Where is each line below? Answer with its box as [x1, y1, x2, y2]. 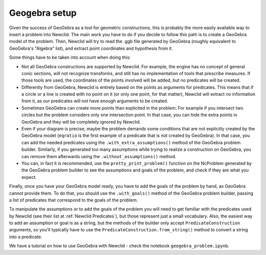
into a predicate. [9, 234, 42, 240]
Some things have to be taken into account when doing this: [9, 54, 131, 60]
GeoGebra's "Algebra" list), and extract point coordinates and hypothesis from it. [9, 45, 173, 51]
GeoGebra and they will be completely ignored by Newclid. [21, 119, 141, 125]
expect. [21, 174, 37, 180]
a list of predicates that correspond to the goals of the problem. [9, 197, 138, 203]
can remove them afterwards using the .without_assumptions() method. [21, 153, 177, 159]
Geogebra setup [9, 7, 77, 18]
